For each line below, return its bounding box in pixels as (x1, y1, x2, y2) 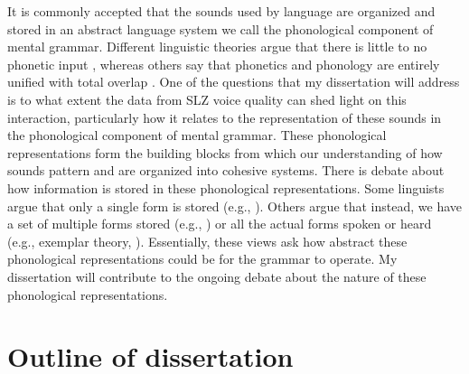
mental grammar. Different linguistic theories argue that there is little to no (7, 37, 427, 56)
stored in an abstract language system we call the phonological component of (7, 19, 434, 38)
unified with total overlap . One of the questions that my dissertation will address (7, 72, 460, 91)
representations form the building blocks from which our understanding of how (7, 143, 443, 162)
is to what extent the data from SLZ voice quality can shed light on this (7, 89, 407, 108)
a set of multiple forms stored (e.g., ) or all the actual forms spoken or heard (7, 214, 432, 233)
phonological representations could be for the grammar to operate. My (7, 249, 398, 268)
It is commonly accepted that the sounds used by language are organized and (7, 2, 436, 20)
